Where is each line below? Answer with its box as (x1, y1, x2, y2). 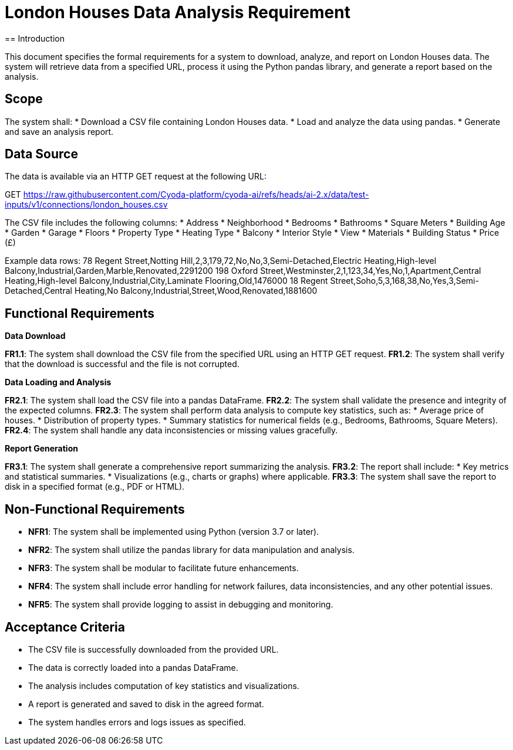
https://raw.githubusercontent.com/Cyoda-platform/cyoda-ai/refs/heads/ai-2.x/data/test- (23, 189, 369, 200)
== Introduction (5, 33, 65, 43)
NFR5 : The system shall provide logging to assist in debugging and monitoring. (28, 599, 333, 610)
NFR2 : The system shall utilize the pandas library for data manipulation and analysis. (28, 545, 355, 555)
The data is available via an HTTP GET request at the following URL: (5, 171, 266, 182)
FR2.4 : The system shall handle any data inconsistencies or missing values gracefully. (5, 425, 338, 436)
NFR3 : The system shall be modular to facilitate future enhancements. (28, 563, 299, 573)
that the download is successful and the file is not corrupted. (5, 359, 239, 369)
